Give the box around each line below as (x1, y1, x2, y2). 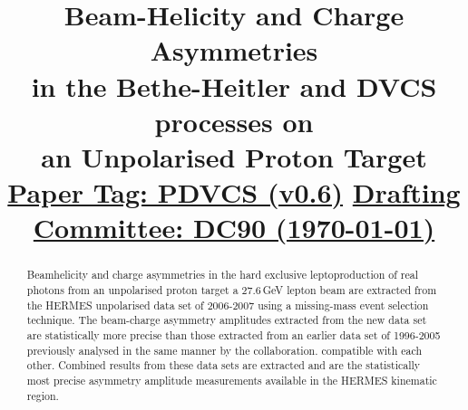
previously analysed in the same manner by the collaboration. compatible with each (26, 342, 423, 358)
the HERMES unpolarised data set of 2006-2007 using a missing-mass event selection (26, 297, 429, 312)
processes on (154, 102, 314, 139)
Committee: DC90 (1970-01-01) (33, 209, 435, 246)
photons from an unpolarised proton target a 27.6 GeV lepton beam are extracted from (26, 281, 437, 297)
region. (26, 387, 59, 403)
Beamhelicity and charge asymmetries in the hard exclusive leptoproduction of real (26, 267, 419, 282)
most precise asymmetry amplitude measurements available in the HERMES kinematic (26, 372, 437, 387)
